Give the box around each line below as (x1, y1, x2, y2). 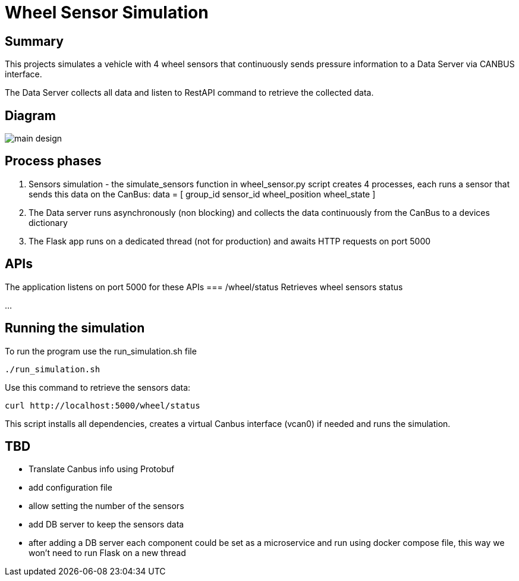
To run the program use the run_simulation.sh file (5, 346, 197, 356)
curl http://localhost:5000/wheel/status (5, 400, 200, 410)
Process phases (5, 153, 102, 169)
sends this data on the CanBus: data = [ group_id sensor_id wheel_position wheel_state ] (29, 189, 376, 199)
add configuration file (29, 482, 112, 493)
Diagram (5, 108, 56, 123)
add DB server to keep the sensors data (29, 519, 184, 530)
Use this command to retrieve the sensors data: (5, 382, 191, 392)
